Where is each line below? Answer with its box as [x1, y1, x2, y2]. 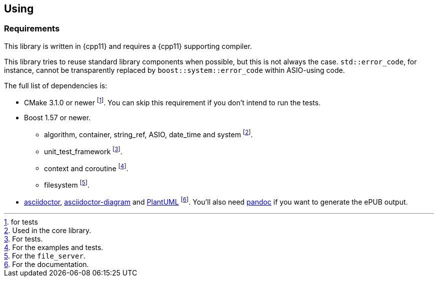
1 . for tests [4, 217, 38, 226]
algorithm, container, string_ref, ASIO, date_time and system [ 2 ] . [44, 129, 253, 139]
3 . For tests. [4, 234, 43, 243]
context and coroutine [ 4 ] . [44, 162, 128, 173]
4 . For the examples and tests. [4, 243, 103, 252]
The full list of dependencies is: [4, 81, 107, 90]
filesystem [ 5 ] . [44, 179, 90, 190]
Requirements [4, 23, 60, 34]
